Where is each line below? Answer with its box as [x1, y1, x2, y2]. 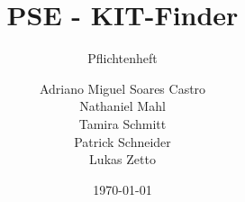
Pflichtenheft [87, 49, 158, 68]
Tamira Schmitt [78, 114, 167, 133]
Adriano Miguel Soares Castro [39, 78, 206, 97]
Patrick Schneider [74, 132, 171, 151]
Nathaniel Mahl [79, 96, 166, 115]
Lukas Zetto [89, 150, 156, 169]
